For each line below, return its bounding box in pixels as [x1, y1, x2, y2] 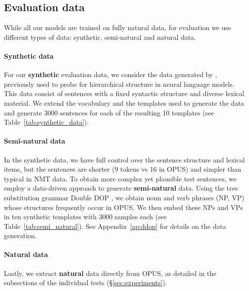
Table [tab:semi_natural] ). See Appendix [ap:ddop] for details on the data [4, 221, 226, 231]
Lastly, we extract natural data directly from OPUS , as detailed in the [4, 268, 217, 278]
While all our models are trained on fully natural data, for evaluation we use [4, 22, 231, 32]
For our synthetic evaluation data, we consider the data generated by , [4, 69, 217, 80]
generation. [4, 230, 37, 241]
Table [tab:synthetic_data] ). [4, 117, 89, 127]
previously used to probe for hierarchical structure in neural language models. [4, 79, 234, 89]
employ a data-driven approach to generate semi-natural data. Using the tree [4, 183, 238, 193]
